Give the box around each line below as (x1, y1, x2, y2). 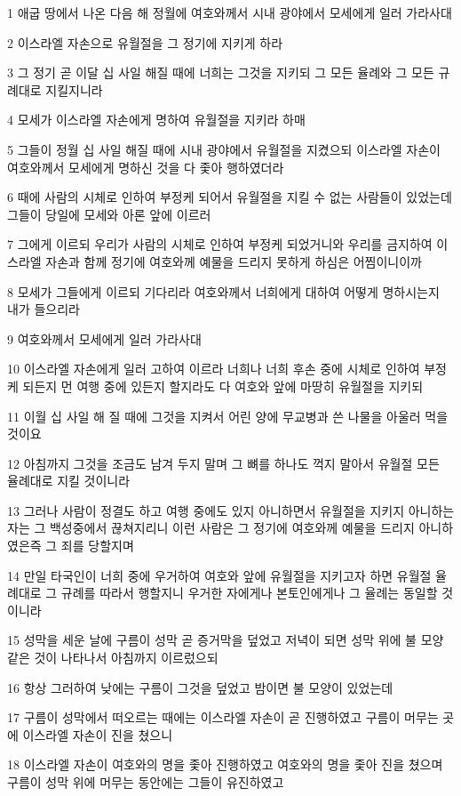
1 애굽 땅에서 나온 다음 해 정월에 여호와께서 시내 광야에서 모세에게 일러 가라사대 (7, 4, 452, 21)
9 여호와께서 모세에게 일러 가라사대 (7, 329, 202, 348)
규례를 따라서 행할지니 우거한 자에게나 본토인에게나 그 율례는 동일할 (60, 583, 438, 602)
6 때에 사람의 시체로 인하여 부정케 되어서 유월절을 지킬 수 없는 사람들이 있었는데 (7, 188, 452, 206)
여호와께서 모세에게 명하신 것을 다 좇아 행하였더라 (7, 157, 284, 176)
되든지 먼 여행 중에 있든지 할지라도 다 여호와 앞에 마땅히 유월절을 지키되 (22, 376, 424, 395)
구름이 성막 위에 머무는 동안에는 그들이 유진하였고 (7, 773, 284, 791)
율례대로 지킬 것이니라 (7, 471, 131, 490)
